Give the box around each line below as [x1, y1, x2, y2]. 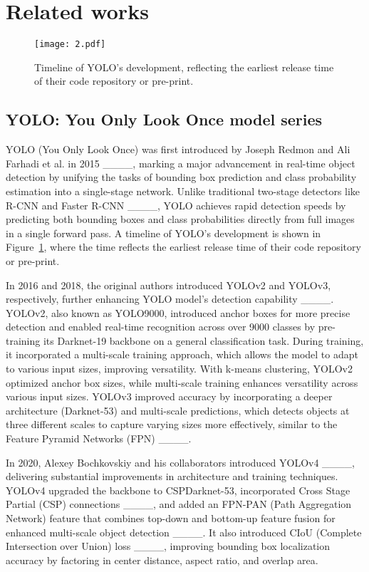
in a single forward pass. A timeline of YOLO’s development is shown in [6, 225, 321, 240]
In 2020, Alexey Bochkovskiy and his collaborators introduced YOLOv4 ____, [6, 454, 355, 469]
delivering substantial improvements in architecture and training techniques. [6, 469, 338, 484]
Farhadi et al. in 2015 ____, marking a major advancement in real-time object [6, 155, 355, 170]
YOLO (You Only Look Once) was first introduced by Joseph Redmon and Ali [6, 142, 350, 157]
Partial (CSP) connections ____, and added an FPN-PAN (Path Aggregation [6, 496, 352, 511]
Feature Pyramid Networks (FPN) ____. [6, 431, 192, 446]
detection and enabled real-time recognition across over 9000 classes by [6, 319, 316, 334]
